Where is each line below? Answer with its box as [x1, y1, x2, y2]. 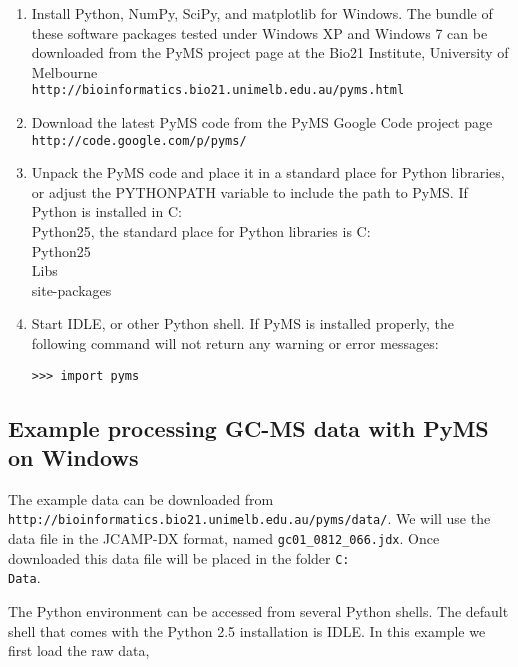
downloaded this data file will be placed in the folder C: [8, 547, 350, 568]
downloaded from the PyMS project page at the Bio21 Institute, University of [31, 42, 509, 63]
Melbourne [31, 61, 98, 82]
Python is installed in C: [31, 201, 182, 222]
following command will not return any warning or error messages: [31, 333, 439, 354]
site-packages [31, 279, 112, 300]
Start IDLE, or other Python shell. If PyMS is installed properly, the [31, 313, 455, 334]
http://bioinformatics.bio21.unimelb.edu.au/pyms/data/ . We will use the [8, 508, 491, 529]
